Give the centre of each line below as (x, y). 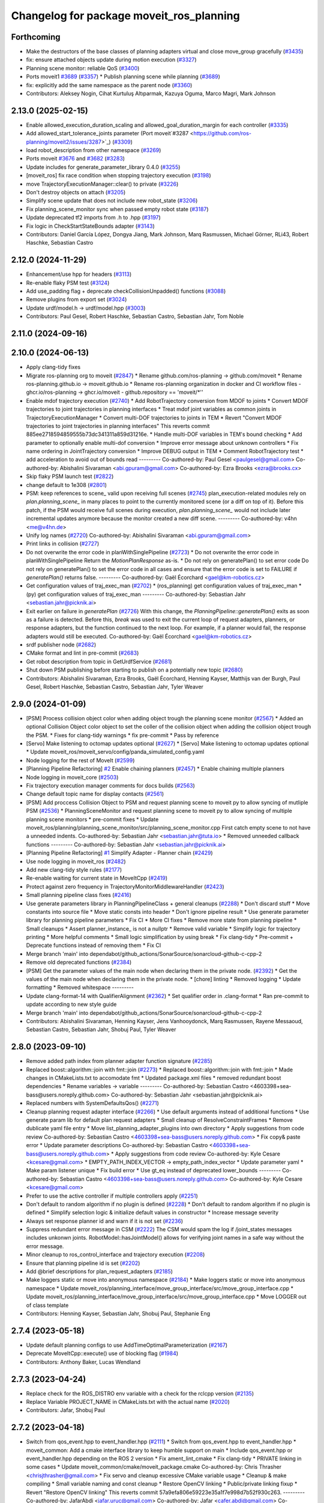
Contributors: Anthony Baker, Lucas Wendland (83, 1362)
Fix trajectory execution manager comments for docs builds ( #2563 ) (110, 786)
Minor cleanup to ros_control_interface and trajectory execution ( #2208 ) (115, 1255)
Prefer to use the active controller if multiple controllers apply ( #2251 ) (112, 1196)
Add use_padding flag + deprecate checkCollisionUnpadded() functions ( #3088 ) (126, 291)
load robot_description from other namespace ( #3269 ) (94, 150)
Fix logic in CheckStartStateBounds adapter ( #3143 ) (91, 226)
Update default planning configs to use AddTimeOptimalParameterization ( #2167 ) (127, 1345)
